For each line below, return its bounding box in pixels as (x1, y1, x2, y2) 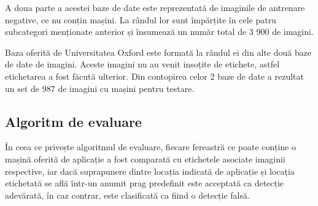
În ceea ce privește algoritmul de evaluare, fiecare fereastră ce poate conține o (5, 140, 296, 153)
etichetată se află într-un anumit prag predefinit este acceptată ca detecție (5, 177, 284, 189)
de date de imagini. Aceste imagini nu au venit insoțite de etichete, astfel (5, 58, 280, 71)
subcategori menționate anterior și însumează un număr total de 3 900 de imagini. (5, 25, 314, 38)
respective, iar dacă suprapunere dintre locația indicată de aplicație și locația (5, 164, 295, 177)
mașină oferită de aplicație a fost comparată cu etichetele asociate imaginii (5, 152, 285, 165)
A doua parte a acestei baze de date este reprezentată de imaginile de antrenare (5, 1, 305, 13)
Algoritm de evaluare (5, 112, 142, 131)
